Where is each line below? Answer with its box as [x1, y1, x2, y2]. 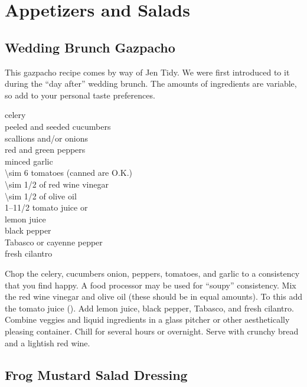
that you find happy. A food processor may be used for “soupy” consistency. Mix [5, 278, 296, 291]
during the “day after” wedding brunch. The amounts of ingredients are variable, [5, 77, 297, 90]
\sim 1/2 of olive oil [5, 189, 77, 202]
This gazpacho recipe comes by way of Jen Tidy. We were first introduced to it [5, 65, 290, 78]
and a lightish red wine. [5, 336, 90, 349]
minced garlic [5, 155, 53, 167]
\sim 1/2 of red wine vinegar [5, 178, 109, 190]
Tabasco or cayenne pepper [5, 235, 103, 248]
